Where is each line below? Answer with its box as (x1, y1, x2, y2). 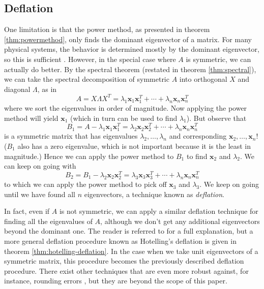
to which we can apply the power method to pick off (4, 179, 167, 189)
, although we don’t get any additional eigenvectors (100, 215, 260, 226)
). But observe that (186, 112, 247, 123)
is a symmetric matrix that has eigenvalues (4, 131, 138, 141)
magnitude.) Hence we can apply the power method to (4, 150, 174, 161)
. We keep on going (199, 179, 259, 189)
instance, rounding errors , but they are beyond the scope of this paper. (4, 275, 227, 286)
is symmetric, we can (186, 53, 251, 64)
